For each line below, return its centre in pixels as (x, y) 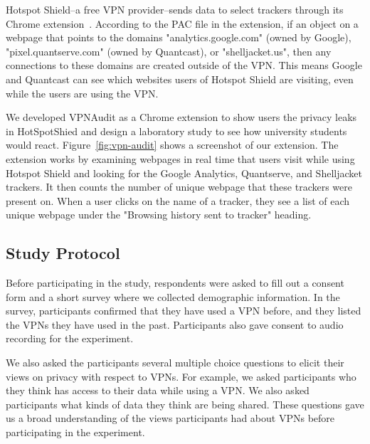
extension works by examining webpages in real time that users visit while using (180, 158)
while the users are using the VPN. (82, 93)
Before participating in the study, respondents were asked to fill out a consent (175, 283)
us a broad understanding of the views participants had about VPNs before (170, 418)
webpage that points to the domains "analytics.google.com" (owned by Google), (179, 37)
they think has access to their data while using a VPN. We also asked (158, 390)
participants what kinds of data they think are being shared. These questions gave (185, 404)
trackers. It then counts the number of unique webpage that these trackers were (179, 187)
